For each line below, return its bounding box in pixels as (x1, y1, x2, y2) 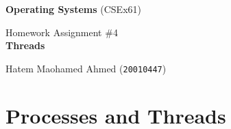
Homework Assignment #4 (5, 25, 118, 39)
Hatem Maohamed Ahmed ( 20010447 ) (5, 61, 167, 75)
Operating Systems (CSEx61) (5, 2, 141, 16)
